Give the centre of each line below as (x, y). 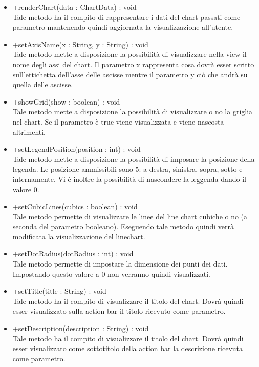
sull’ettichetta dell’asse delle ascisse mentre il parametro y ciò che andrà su (130, 74)
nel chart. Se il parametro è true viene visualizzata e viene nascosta (118, 121)
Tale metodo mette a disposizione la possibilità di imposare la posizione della (134, 159)
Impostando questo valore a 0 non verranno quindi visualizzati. (111, 273)
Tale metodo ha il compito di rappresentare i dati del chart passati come (126, 17)
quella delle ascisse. (43, 84)
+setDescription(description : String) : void (81, 328)
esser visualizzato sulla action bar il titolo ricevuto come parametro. (119, 311)
